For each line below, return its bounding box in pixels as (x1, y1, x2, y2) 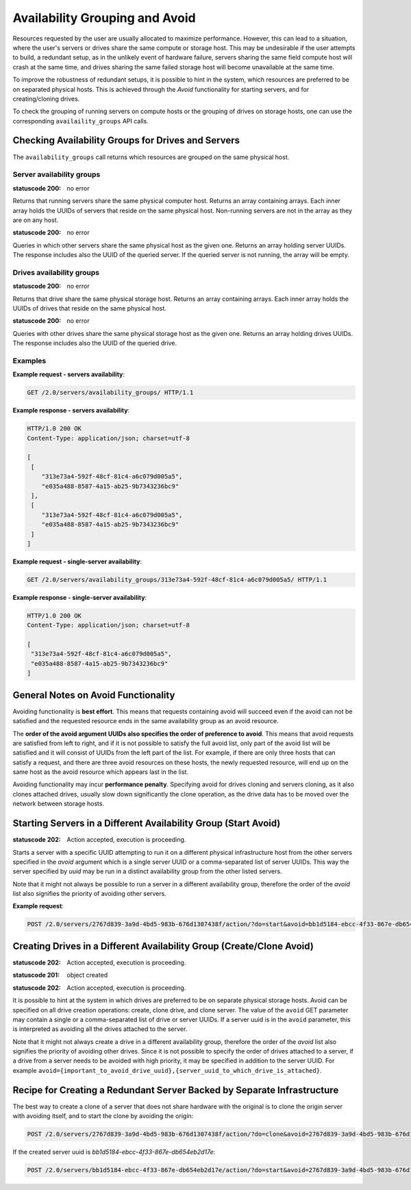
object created (66, 971, 108, 980)
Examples (12, 356, 47, 365)
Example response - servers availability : (12, 406, 130, 415)
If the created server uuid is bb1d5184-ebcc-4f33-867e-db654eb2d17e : (12, 1148, 216, 1156)
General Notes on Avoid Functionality (12, 689, 175, 701)
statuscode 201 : (12, 971, 60, 980)
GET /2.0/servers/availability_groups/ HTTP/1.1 (27, 389, 194, 397)
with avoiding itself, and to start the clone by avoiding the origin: (12, 1112, 194, 1120)
